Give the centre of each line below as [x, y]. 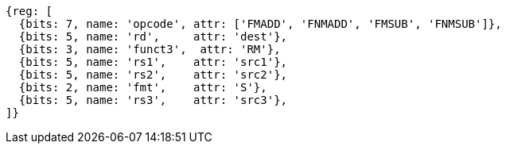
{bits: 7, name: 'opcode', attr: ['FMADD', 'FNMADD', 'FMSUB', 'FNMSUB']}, [260, 24]
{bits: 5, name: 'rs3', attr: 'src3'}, [153, 100]
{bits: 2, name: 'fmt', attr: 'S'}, [143, 87]
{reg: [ [29, 11]
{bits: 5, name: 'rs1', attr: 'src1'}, [153, 62]
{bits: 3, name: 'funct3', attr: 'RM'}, [150, 49]
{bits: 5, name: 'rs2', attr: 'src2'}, [153, 75]
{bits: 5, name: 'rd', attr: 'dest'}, [153, 37]
